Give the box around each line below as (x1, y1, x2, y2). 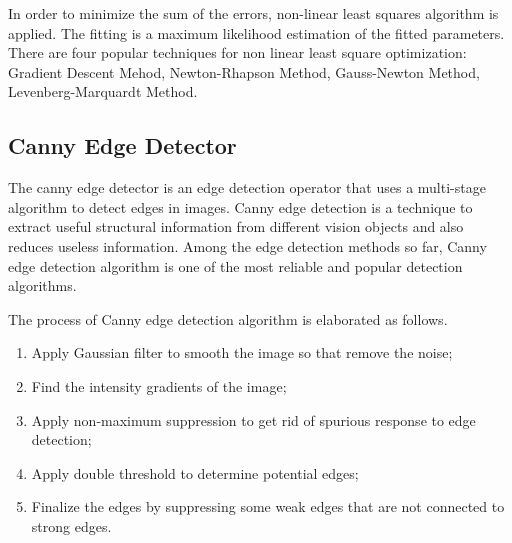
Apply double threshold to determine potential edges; (31, 462, 359, 483)
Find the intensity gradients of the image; (31, 375, 287, 396)
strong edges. (31, 515, 112, 536)
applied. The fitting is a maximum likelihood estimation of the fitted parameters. (8, 22, 505, 43)
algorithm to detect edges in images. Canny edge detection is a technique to (8, 196, 473, 217)
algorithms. (8, 275, 77, 296)
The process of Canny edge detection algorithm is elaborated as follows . (8, 308, 448, 329)
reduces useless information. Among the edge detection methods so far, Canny (8, 235, 487, 256)
